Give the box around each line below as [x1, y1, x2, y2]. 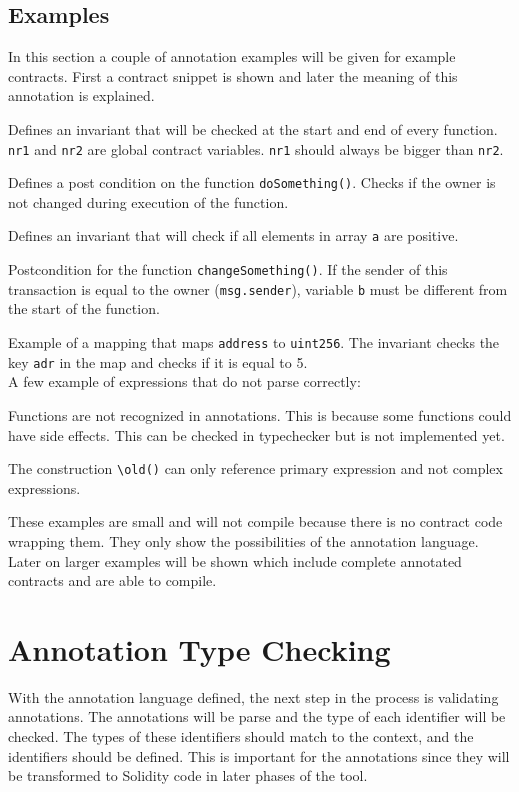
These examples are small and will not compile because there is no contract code [8, 511, 503, 532]
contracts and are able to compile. [8, 570, 217, 591]
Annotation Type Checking [8, 628, 391, 669]
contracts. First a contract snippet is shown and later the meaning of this [8, 65, 458, 86]
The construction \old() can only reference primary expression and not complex [8, 458, 503, 479]
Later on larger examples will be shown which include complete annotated [8, 550, 462, 571]
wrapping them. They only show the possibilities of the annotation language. [8, 530, 479, 551]
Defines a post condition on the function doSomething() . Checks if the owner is [8, 172, 496, 193]
